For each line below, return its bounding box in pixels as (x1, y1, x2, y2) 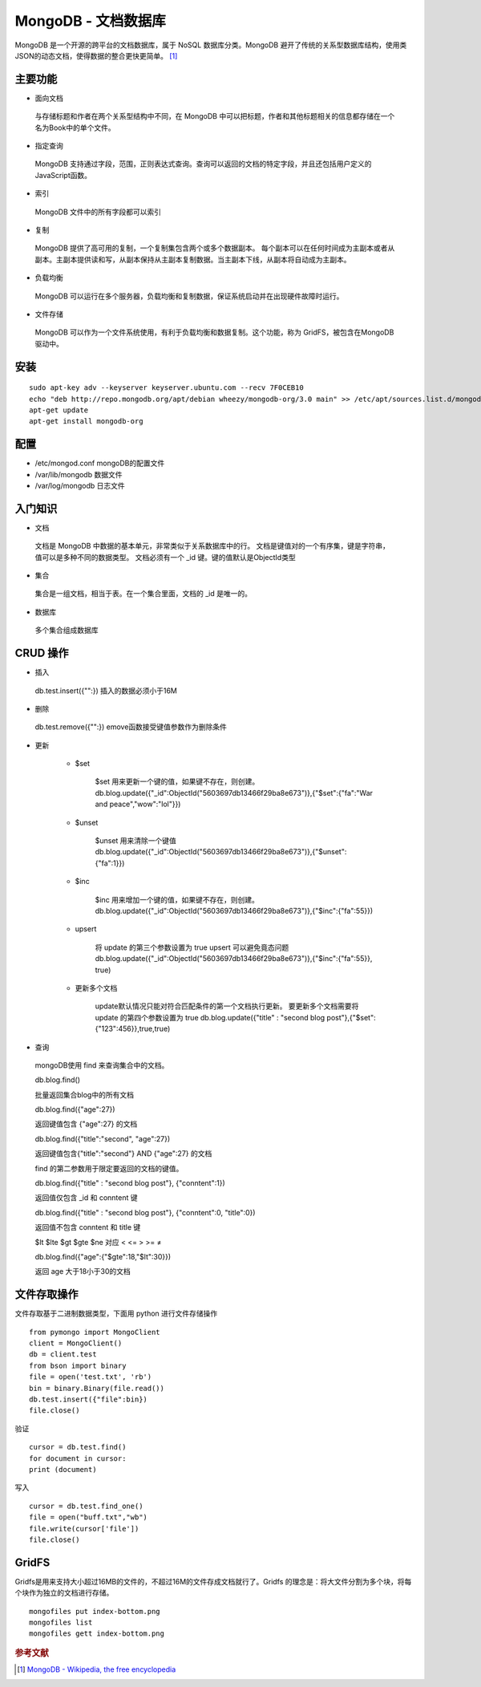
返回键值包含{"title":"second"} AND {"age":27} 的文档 (34, 1149, 212, 1158)
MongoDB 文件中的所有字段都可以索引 (34, 207, 162, 217)
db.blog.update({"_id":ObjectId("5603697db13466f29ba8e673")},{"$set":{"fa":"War (95, 788, 373, 797)
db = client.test (29, 1350, 97, 1359)
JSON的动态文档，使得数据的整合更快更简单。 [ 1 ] (14, 51, 178, 60)
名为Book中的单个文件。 (34, 123, 115, 132)
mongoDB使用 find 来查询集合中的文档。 (34, 1060, 169, 1070)
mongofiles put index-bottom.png (29, 1607, 160, 1616)
